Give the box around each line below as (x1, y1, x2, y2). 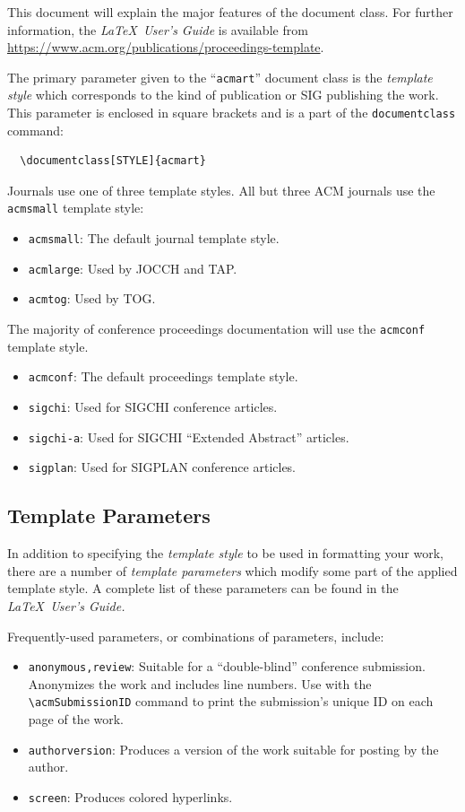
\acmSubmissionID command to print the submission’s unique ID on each (28, 692, 434, 711)
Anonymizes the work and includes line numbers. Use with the (28, 674, 372, 693)
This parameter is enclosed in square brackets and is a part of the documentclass (7, 103, 456, 122)
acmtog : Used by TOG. (28, 289, 156, 308)
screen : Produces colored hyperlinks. (28, 787, 233, 806)
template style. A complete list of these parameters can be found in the (7, 579, 399, 598)
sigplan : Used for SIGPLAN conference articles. (28, 458, 297, 476)
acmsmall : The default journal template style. (28, 229, 280, 248)
